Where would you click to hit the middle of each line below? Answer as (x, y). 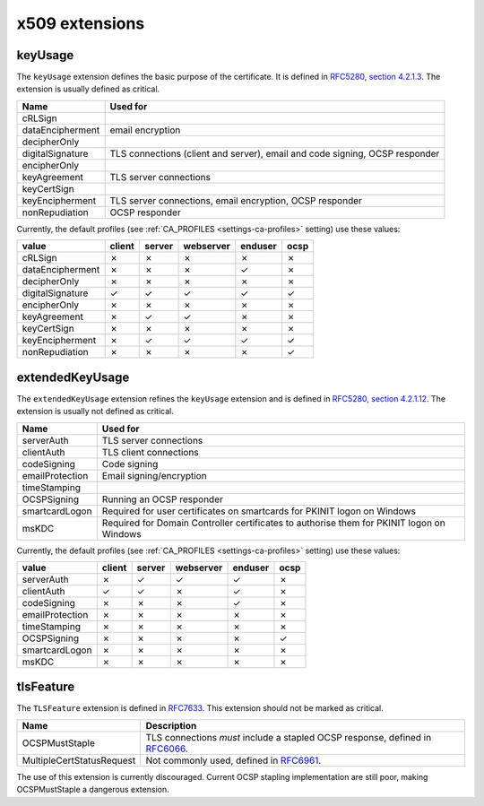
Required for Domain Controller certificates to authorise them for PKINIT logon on (273, 523)
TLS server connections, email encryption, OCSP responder (236, 200)
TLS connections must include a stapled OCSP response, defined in (289, 737)
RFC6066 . (167, 749)
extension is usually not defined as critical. (95, 412)
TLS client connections (150, 452)
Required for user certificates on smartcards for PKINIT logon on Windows (259, 511)
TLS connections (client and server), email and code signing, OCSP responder (275, 153)
